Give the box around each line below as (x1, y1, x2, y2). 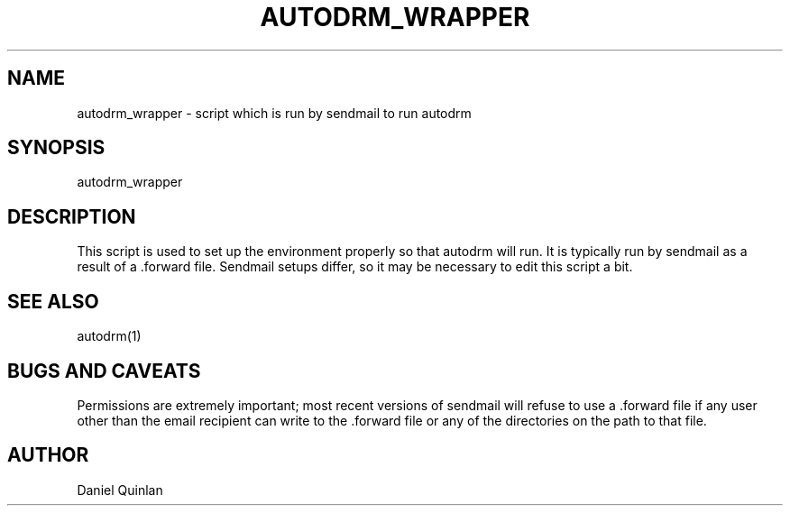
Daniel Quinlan (77, 481, 163, 498)
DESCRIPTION (7, 205, 136, 228)
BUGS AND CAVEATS (7, 359, 201, 382)
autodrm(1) (77, 328, 142, 344)
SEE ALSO (7, 289, 99, 313)
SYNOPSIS (7, 136, 106, 160)
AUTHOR (7, 444, 89, 467)
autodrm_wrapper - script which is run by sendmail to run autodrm (77, 105, 472, 121)
